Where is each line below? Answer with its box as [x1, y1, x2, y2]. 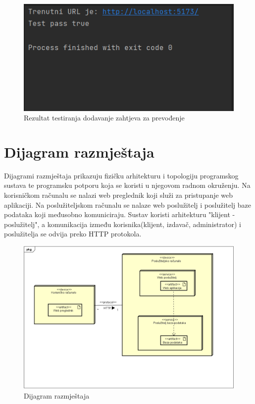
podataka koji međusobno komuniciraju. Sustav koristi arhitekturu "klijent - [4, 209, 235, 220]
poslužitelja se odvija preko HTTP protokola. [4, 229, 142, 239]
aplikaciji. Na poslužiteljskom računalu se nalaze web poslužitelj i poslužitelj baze [4, 199, 251, 210]
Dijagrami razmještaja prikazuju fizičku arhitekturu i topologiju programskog [4, 170, 239, 180]
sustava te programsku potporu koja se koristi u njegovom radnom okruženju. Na [4, 180, 251, 190]
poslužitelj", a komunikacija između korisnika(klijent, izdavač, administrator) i [4, 219, 241, 229]
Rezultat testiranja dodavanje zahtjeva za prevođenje [24, 113, 185, 123]
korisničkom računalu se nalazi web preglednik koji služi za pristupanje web [4, 190, 233, 200]
